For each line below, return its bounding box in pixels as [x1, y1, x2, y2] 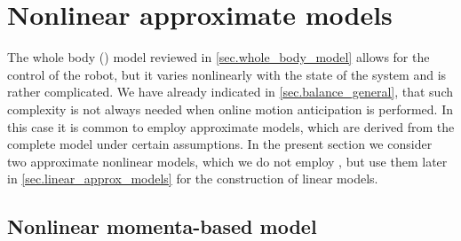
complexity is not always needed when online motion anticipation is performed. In [7, 99, 453, 118]
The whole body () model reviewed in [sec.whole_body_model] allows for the [7, 48, 430, 66]
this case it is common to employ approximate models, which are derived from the [7, 117, 455, 136]
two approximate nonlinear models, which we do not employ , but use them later [7, 152, 448, 170]
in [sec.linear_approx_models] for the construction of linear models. [7, 169, 378, 188]
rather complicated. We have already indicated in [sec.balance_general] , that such [7, 82, 454, 101]
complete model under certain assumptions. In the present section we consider [7, 135, 433, 153]
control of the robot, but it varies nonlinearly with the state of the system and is [7, 65, 447, 83]
